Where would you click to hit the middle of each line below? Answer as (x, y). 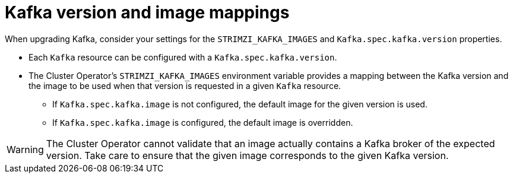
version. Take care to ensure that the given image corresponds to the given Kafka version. (247, 155)
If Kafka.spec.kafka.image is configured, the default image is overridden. (203, 122)
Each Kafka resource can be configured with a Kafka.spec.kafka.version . (183, 57)
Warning (25, 149)
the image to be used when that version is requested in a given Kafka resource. (185, 85)
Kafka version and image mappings (147, 12)
